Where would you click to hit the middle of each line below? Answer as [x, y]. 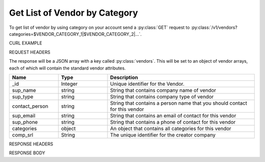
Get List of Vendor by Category [74, 13]
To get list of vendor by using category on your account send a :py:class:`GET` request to [99, 27]
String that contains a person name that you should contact [179, 103]
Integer [69, 84]
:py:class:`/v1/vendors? [214, 27]
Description [124, 77]
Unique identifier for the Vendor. [147, 84]
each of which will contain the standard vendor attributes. [67, 68]
